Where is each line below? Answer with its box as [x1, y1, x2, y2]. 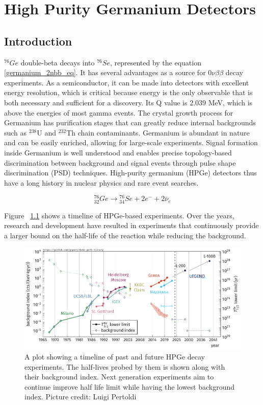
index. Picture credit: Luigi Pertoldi [24, 391, 137, 402]
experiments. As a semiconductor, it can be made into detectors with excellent [4, 77, 249, 87]
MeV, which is [208, 97, 253, 107]
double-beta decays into [20, 57, 95, 67]
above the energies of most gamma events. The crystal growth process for [4, 107, 233, 118]
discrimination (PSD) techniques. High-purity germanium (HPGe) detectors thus [4, 167, 257, 178]
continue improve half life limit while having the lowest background [24, 381, 235, 392]
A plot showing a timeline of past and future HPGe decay [24, 351, 205, 362]
